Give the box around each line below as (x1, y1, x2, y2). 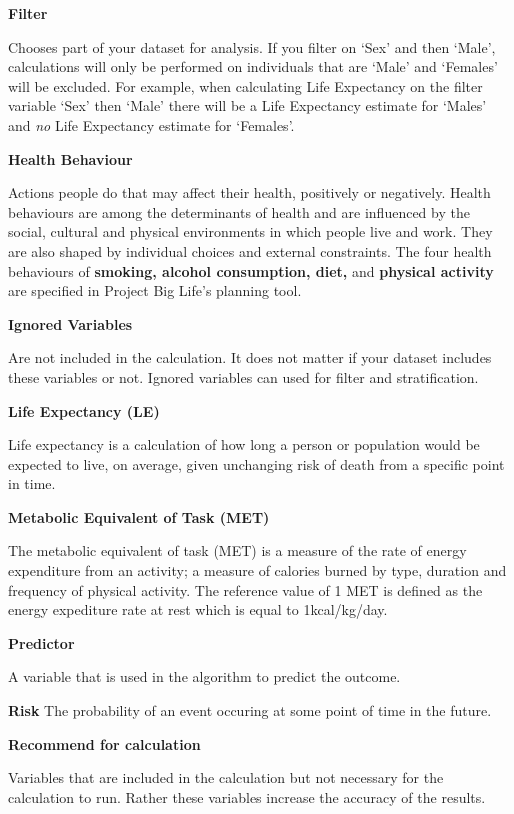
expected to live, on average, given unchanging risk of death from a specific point (8, 453, 505, 474)
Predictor (8, 632, 75, 653)
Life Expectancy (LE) (8, 400, 160, 421)
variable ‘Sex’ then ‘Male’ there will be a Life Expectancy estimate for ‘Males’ (8, 95, 487, 116)
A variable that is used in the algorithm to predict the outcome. (8, 666, 401, 687)
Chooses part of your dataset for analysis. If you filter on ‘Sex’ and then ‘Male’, (8, 36, 496, 57)
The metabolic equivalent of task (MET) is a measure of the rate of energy (8, 540, 467, 561)
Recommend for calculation (8, 733, 201, 754)
